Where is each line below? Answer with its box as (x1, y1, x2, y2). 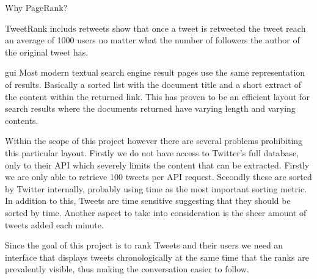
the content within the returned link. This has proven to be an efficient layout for (5, 90, 310, 103)
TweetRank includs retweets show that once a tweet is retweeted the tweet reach (5, 21, 306, 34)
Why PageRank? (5, 1, 68, 13)
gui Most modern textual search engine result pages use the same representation (5, 66, 305, 79)
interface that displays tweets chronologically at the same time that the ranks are (5, 250, 309, 263)
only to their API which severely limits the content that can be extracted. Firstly (5, 158, 310, 171)
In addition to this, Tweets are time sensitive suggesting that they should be (5, 194, 291, 207)
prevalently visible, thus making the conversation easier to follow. (5, 263, 249, 275)
